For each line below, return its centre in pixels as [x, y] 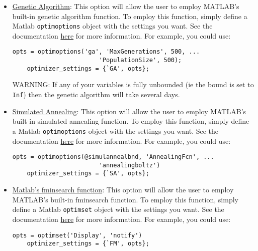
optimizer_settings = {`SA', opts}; [88, 174]
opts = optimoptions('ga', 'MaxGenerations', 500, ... [106, 52]
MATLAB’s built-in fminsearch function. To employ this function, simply [125, 199]
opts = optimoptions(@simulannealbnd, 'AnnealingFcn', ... [113, 157]
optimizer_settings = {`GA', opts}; [88, 68]
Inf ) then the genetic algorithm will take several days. [96, 94]
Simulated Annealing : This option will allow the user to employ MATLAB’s [129, 111]
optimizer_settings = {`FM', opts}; [88, 244]
